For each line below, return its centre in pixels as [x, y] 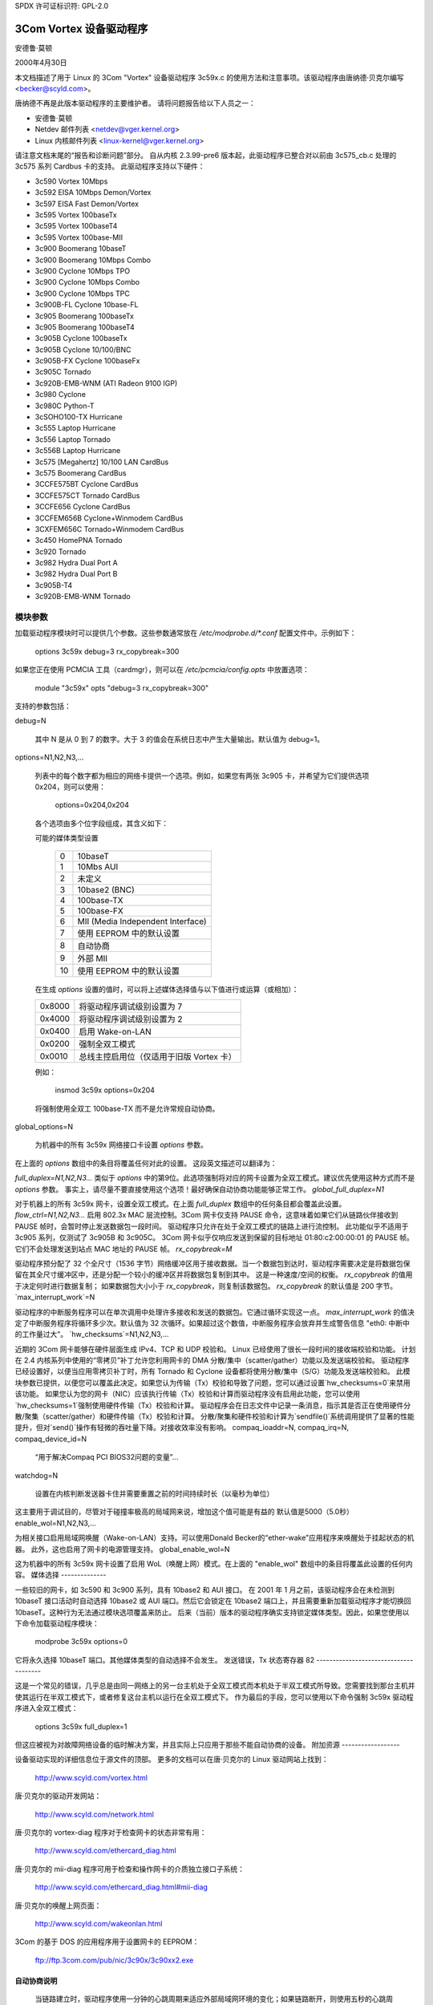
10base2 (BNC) [106, 890]
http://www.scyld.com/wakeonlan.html [99, 1923]
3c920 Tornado [61, 551]
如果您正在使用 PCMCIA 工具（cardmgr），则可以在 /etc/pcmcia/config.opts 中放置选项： [162, 670]
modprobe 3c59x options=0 [81, 1642]
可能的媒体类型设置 [67, 838]
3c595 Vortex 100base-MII [79, 237]
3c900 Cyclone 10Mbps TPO [83, 271]
